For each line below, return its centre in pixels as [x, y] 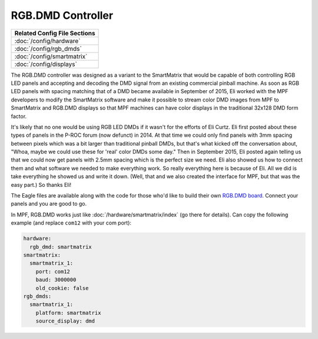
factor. [19, 116]
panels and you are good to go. [49, 204]
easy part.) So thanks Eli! [41, 185]
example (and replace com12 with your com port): [71, 223]
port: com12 [53, 271]
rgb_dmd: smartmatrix [61, 247]
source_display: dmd [65, 321]
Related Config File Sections [55, 33]
